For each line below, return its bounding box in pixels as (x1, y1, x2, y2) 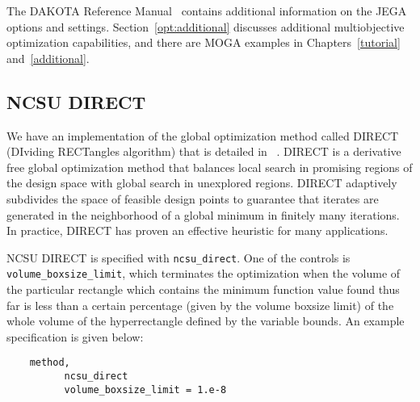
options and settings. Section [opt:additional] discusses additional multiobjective (6, 18, 405, 35)
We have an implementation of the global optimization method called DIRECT (6, 127, 399, 144)
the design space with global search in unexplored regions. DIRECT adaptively (6, 174, 397, 191)
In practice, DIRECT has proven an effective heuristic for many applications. (6, 222, 388, 239)
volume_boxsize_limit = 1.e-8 (64, 383, 227, 396)
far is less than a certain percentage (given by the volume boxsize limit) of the (6, 296, 394, 313)
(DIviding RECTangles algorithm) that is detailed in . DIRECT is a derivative (6, 143, 401, 160)
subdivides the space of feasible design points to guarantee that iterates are (6, 190, 379, 207)
